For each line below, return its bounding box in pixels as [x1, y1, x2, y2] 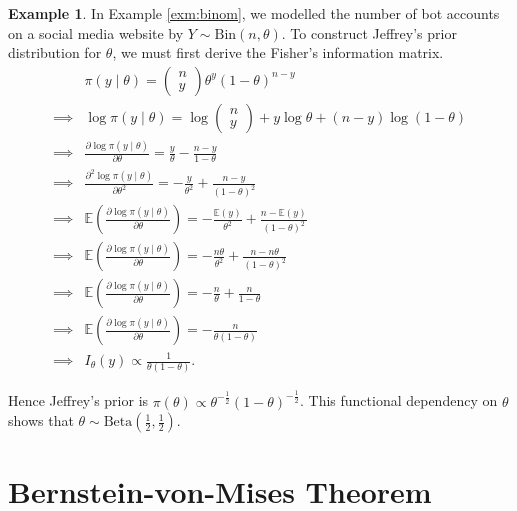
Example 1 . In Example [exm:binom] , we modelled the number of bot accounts [8, 3, 500, 23]
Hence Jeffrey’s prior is [8, 390, 149, 411]
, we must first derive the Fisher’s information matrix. [112, 42, 444, 63]
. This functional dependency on [299, 390, 498, 411]
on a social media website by [8, 22, 184, 43]
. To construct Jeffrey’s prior [281, 22, 457, 43]
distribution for [8, 42, 102, 63]
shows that [8, 410, 74, 431]
